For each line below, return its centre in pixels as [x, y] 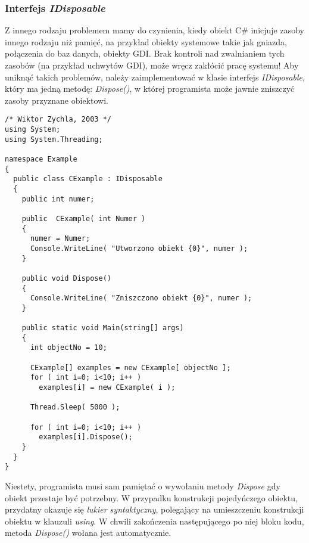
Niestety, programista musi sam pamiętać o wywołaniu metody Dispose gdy [143, 486]
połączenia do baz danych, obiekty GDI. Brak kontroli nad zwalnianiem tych [145, 53]
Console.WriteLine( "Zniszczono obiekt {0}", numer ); [141, 298]
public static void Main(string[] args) [103, 328]
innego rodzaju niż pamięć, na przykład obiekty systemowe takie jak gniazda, [146, 41]
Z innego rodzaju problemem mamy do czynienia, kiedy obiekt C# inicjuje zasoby [154, 30]
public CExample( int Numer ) [84, 218]
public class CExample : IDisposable [88, 179]
